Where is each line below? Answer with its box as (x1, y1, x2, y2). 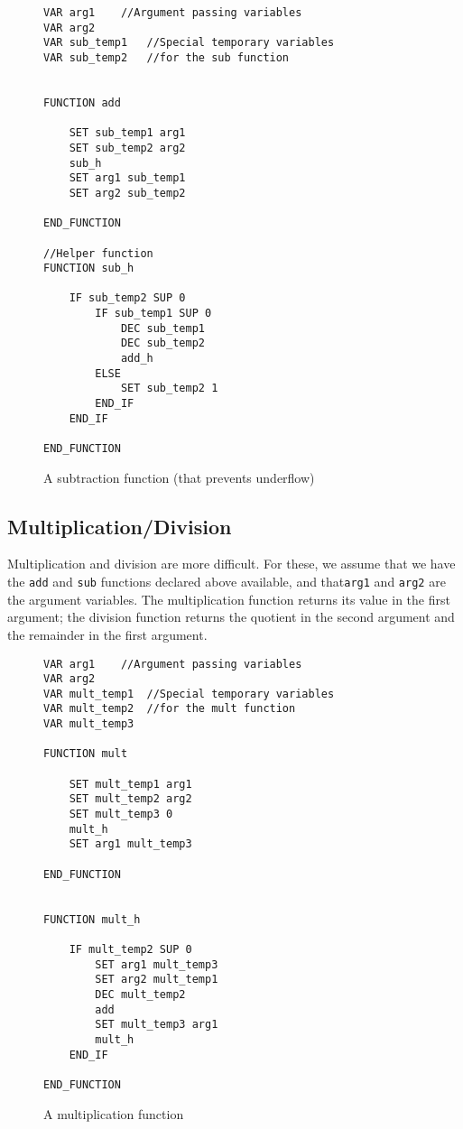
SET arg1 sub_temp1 (69, 171, 186, 185)
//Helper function (43, 246, 153, 260)
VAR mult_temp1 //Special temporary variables (43, 687, 335, 700)
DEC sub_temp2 (120, 337, 205, 350)
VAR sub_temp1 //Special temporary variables (43, 36, 335, 50)
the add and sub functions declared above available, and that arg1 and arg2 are (7, 572, 446, 591)
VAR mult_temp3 (43, 717, 134, 731)
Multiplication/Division (7, 512, 232, 540)
